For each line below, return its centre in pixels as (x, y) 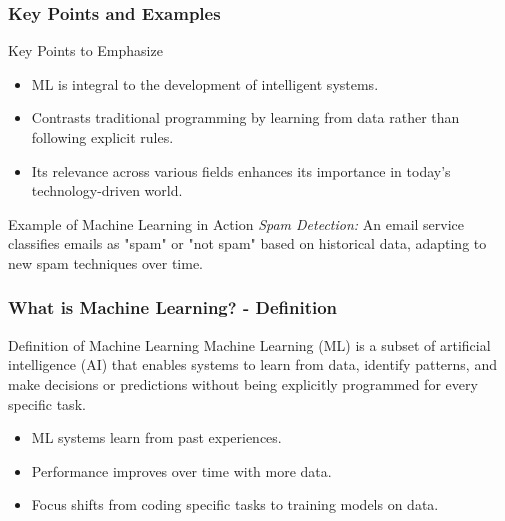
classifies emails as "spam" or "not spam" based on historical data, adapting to (247, 243)
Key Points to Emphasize (85, 50)
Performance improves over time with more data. (181, 470)
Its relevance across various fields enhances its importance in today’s (241, 170)
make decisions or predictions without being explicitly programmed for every (243, 383)
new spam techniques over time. (105, 262)
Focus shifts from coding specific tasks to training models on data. (235, 504)
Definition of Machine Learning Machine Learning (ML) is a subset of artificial (249, 344)
